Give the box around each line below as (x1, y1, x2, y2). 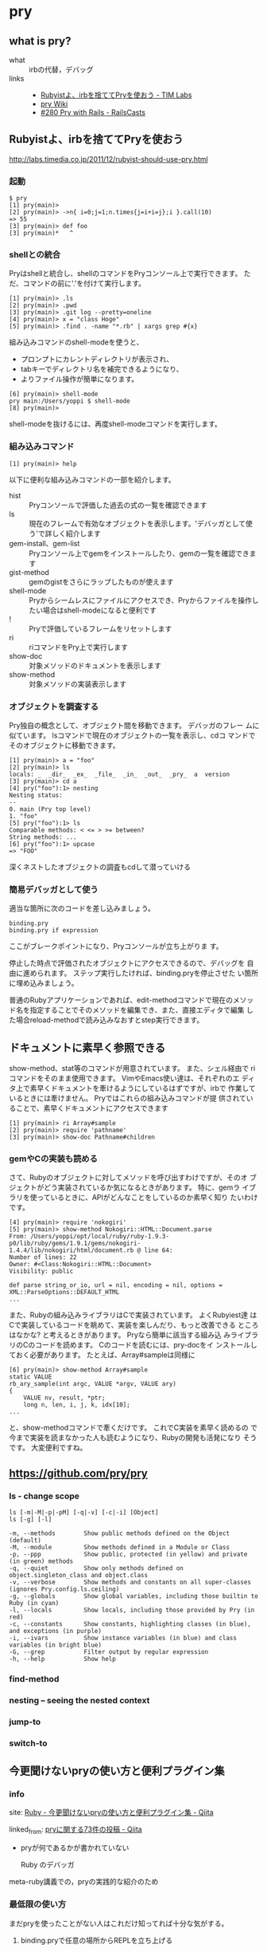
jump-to (9, 1716, 41, 1727)
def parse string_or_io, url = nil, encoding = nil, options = (9, 1281, 223, 1289)
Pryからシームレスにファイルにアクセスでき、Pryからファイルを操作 (29, 595, 253, 604)
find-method (9, 1674, 60, 1685)
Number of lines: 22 (9, 1253, 78, 1261)
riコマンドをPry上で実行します (29, 642, 129, 651)
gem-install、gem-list (9, 538, 80, 548)
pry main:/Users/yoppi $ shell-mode (9, 397, 130, 405)
